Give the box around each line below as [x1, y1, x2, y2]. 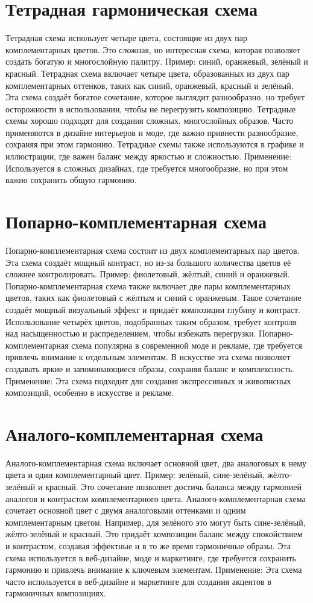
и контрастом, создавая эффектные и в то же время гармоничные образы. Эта [5, 539, 291, 552]
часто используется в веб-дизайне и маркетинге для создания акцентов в [5, 575, 271, 587]
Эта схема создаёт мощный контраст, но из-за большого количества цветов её [5, 256, 291, 268]
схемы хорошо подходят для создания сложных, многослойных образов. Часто [5, 114, 294, 127]
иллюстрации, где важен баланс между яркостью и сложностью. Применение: [5, 150, 292, 163]
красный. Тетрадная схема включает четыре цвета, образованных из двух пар [5, 66, 289, 79]
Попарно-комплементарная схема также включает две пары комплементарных [5, 279, 291, 292]
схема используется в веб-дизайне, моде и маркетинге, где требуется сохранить [5, 551, 296, 564]
